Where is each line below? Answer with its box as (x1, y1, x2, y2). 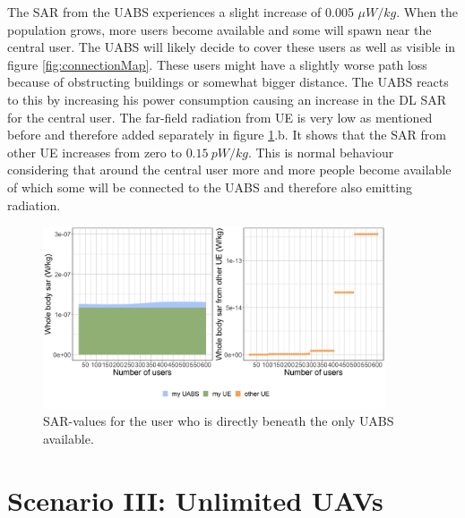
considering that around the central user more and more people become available (7, 160, 452, 179)
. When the (396, 3, 459, 21)
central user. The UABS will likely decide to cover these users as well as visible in (7, 38, 456, 56)
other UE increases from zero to (7, 142, 182, 161)
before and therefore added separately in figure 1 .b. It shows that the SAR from (7, 125, 446, 144)
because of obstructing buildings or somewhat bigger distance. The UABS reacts (7, 72, 449, 91)
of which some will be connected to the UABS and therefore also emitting (7, 177, 412, 196)
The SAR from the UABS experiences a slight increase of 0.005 (7, 3, 354, 21)
